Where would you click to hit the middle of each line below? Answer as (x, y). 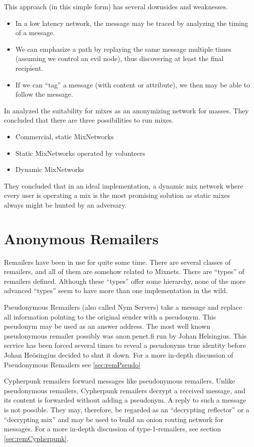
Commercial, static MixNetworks (64, 136)
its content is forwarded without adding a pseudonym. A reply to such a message (125, 400)
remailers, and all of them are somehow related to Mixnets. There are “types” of (124, 271)
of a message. (35, 32)
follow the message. (44, 94)
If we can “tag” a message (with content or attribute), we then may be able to (133, 84)
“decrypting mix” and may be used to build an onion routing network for (114, 419)
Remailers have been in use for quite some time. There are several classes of (117, 262)
